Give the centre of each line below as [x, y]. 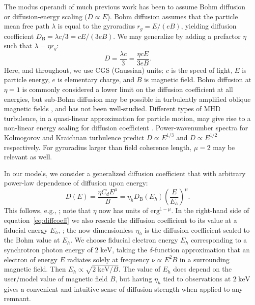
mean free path [27, 26]
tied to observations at [197, 278]
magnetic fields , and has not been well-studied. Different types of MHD [112, 108]
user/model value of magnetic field [56, 278]
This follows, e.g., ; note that [47, 210]
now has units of [124, 210]
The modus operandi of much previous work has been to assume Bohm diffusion [125, 6]
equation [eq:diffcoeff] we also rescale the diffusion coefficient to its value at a [121, 220]
